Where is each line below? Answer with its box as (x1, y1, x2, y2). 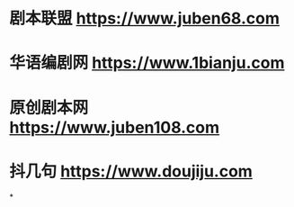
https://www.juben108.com (9, 117, 220, 138)
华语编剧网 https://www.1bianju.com (9, 53, 285, 73)
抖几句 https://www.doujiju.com (9, 161, 254, 181)
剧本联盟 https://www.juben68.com (9, 8, 281, 29)
